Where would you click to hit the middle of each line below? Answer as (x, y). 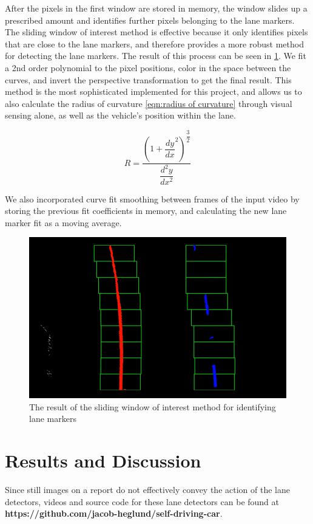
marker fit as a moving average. (63, 222)
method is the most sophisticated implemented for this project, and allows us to (153, 91)
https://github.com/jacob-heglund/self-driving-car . (114, 513)
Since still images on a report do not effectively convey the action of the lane (147, 489)
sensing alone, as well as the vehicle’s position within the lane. (120, 115)
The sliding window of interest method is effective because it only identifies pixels (156, 32)
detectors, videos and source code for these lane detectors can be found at (142, 501)
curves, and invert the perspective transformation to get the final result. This (148, 79)
